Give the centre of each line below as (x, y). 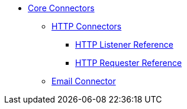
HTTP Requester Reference (129, 63)
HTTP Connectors (87, 26)
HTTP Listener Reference (124, 44)
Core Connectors (61, 8)
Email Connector (84, 81)
